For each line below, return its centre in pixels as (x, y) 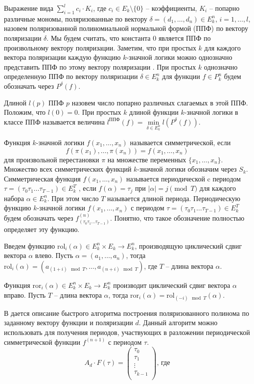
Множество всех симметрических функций (68, 169)
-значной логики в (211, 112)
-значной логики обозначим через (187, 169)
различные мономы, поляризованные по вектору (76, 18)
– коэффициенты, (172, 8)
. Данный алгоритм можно (178, 322)
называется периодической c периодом (183, 178)
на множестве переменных (147, 159)
